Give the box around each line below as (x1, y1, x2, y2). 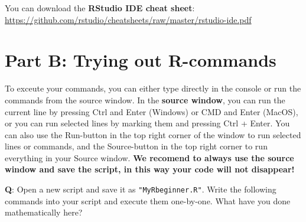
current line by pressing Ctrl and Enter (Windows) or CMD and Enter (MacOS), (5, 105, 298, 117)
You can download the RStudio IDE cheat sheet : (5, 2, 195, 14)
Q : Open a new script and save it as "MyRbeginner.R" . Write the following (5, 183, 276, 195)
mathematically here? (5, 206, 83, 218)
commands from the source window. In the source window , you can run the (5, 93, 285, 106)
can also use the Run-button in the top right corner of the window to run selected (5, 128, 301, 141)
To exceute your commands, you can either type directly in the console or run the (5, 82, 301, 94)
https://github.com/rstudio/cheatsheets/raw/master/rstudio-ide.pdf (5, 13, 252, 25)
